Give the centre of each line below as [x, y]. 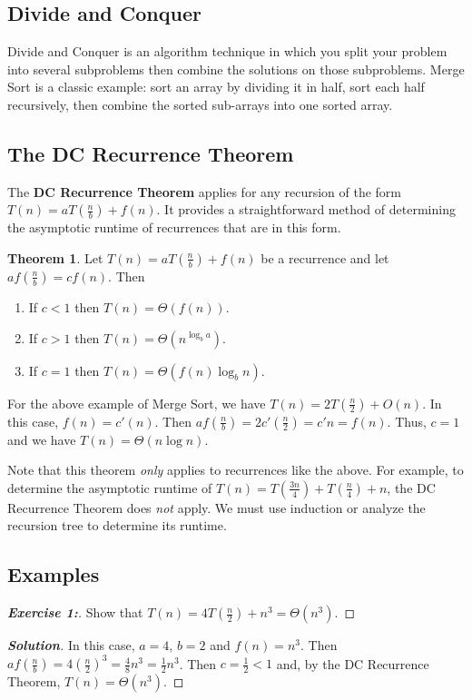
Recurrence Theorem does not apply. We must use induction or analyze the [216, 507]
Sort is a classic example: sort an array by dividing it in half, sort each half [216, 87]
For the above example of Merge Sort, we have [137, 403]
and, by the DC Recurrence [353, 663]
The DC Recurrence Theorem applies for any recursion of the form [205, 191]
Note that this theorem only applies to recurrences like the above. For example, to [236, 470]
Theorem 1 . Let [55, 257]
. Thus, [407, 421]
